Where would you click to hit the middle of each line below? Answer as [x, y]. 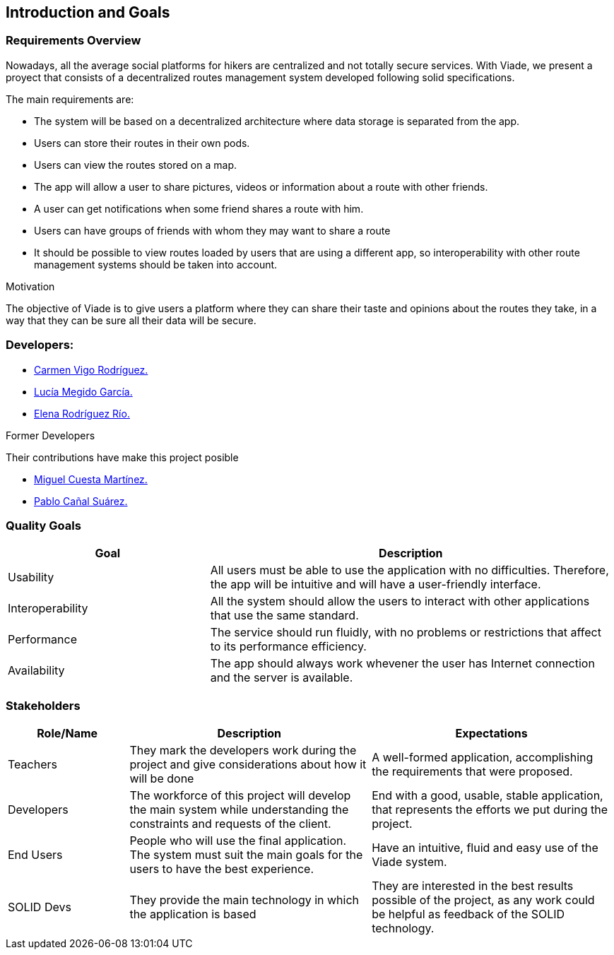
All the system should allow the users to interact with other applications [400, 601]
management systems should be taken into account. [156, 264]
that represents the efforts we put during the [490, 810]
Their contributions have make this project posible [122, 457]
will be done [162, 779]
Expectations [491, 734]
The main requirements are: [70, 99]
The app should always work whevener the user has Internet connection [402, 664]
